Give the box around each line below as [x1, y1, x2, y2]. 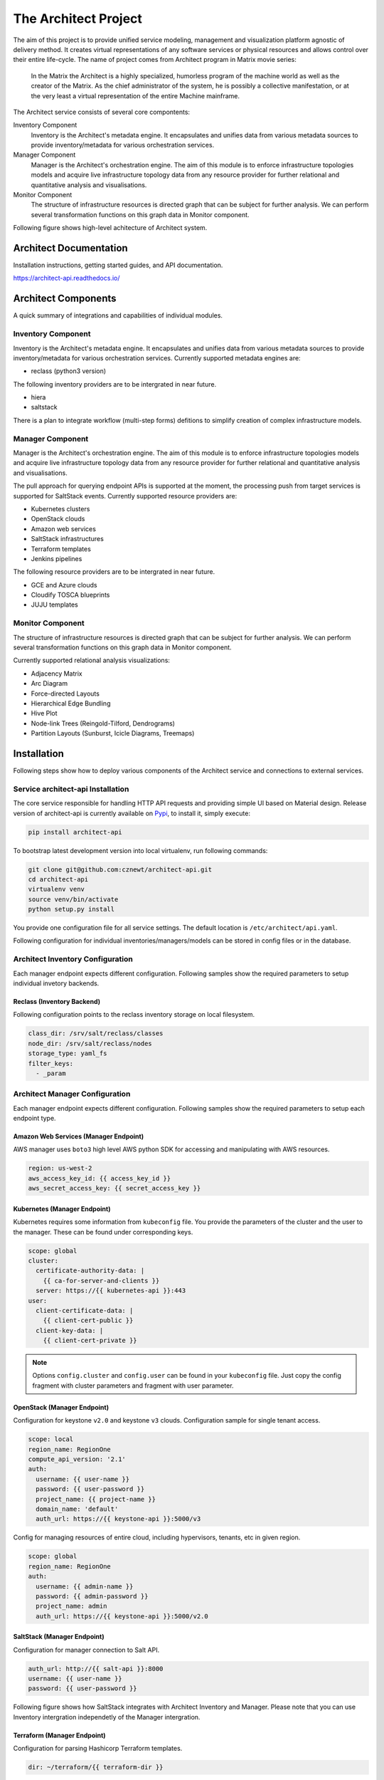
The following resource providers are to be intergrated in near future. [13, 567, 215, 576]
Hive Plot [31, 709, 58, 718]
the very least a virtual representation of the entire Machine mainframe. [31, 91, 240, 100]
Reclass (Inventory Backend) [13, 998, 101, 1005]
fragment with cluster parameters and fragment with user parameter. [32, 1381, 234, 1390]
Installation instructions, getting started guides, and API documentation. [13, 261, 223, 270]
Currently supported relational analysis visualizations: [13, 656, 171, 665]
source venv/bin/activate [28, 895, 119, 904]
